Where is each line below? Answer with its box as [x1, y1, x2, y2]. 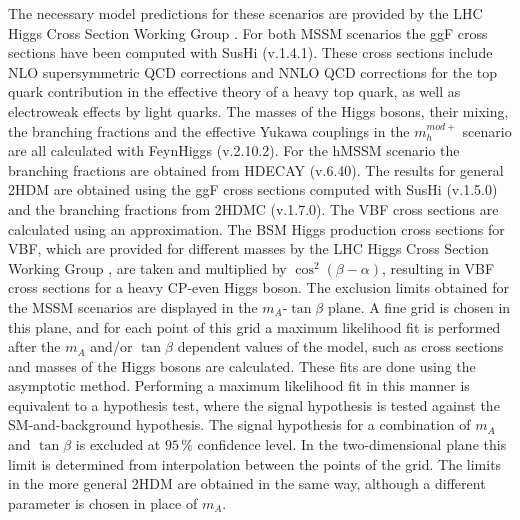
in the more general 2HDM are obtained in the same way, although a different [8, 473, 486, 494]
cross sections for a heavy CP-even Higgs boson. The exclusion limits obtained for [8, 277, 510, 298]
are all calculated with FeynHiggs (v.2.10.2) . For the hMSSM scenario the [8, 140, 460, 161]
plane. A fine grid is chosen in [327, 296, 511, 317]
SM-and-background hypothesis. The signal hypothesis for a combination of [8, 414, 471, 435]
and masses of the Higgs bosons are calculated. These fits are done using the [8, 355, 476, 376]
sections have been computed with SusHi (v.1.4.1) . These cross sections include [8, 42, 493, 63]
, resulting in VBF [382, 257, 495, 278]
